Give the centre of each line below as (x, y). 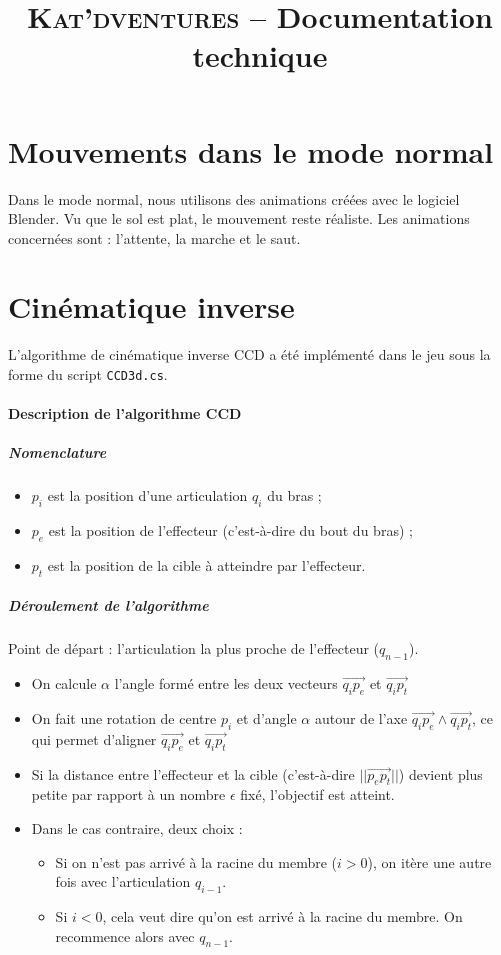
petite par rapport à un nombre (128, 794)
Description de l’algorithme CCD (125, 413)
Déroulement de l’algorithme (108, 605)
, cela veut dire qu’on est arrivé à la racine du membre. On (282, 915)
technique (260, 55)
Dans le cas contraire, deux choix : (137, 827)
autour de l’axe (361, 717)
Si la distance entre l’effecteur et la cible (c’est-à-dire (193, 773)
